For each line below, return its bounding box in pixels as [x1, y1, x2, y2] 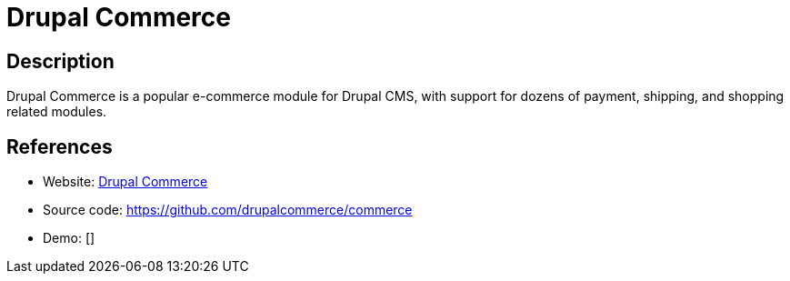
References [6, 135, 113, 158]
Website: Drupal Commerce [43, 174, 208, 190]
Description [6, 49, 115, 73]
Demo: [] [43, 230, 95, 246]
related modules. [6, 104, 107, 120]
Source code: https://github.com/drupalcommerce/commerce [43, 202, 413, 218]
